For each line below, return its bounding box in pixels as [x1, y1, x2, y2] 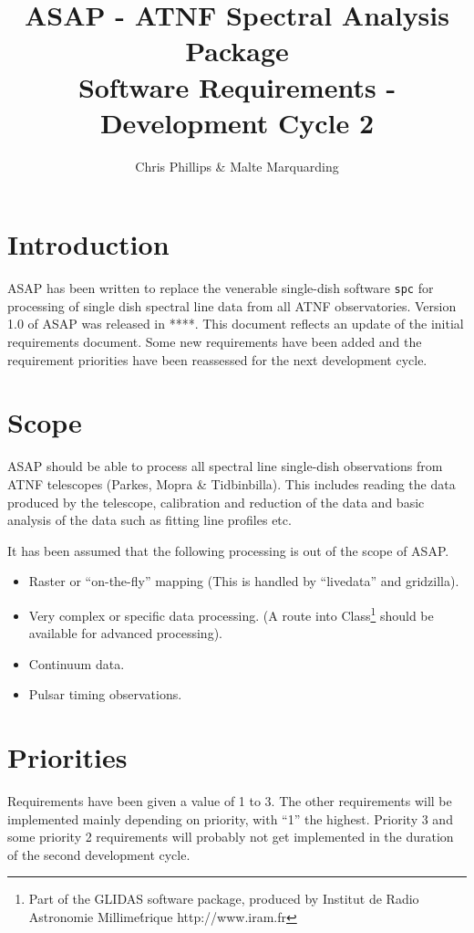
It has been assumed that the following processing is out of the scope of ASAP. [7, 540, 449, 560]
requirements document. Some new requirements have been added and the [7, 332, 422, 351]
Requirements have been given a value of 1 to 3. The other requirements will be [7, 791, 452, 811]
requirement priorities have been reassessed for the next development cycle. [7, 350, 428, 369]
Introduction [7, 225, 170, 263]
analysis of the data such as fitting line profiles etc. [7, 510, 292, 529]
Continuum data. [28, 654, 125, 673]
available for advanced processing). [28, 624, 222, 643]
